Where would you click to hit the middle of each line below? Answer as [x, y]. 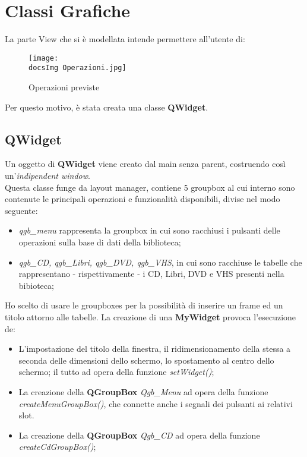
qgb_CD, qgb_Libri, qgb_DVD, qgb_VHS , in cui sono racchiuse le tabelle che [160, 262]
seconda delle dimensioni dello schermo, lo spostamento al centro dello [146, 360]
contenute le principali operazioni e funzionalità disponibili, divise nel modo [143, 199]
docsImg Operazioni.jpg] [77, 68]
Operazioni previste [64, 87]
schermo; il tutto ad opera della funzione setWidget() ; [116, 372]
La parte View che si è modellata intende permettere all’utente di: [125, 39]
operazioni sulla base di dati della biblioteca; [100, 242]
